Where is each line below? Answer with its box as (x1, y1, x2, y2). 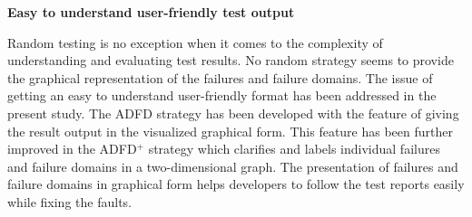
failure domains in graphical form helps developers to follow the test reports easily (7, 175, 465, 193)
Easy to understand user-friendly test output (7, 3, 295, 21)
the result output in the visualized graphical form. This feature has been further (7, 121, 453, 140)
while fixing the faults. (7, 192, 132, 211)
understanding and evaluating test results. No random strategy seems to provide (7, 51, 454, 70)
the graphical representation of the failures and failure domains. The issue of (7, 68, 433, 87)
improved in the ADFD (7, 139, 137, 158)
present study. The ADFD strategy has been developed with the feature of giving (7, 103, 459, 122)
